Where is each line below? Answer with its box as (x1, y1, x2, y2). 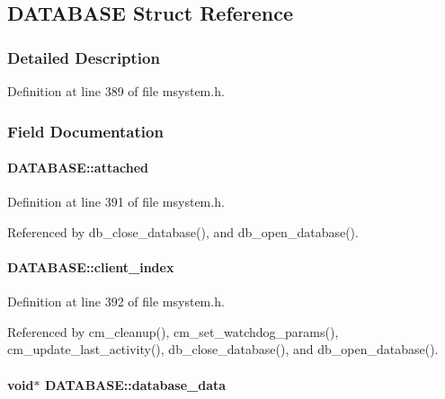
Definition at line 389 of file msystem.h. (7, 82, 225, 100)
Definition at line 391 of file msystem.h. (7, 192, 225, 211)
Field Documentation (7, 120, 164, 142)
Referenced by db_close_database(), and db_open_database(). (7, 222, 359, 241)
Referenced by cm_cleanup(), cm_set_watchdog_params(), (7, 322, 339, 341)
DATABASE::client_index (7, 258, 174, 277)
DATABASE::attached (7, 158, 148, 177)
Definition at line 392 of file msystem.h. (7, 292, 225, 311)
